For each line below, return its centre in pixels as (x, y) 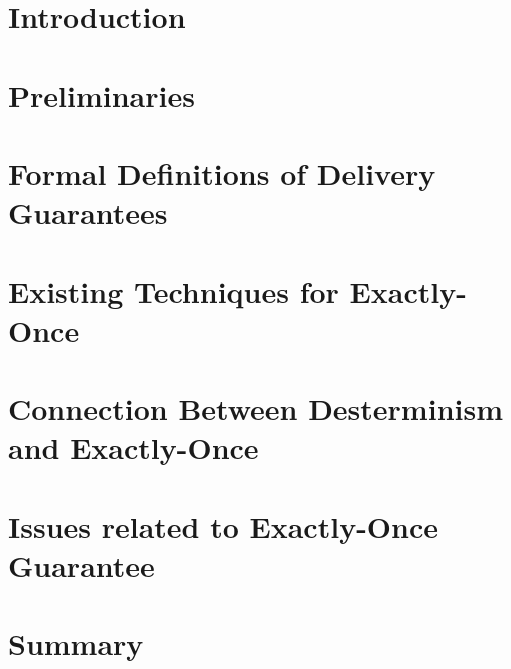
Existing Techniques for (173, 290)
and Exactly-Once (133, 447)
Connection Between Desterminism (255, 408)
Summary (76, 643)
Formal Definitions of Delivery (222, 172)
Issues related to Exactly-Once (223, 525)
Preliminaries (101, 94)
